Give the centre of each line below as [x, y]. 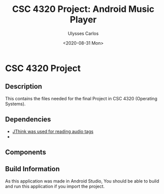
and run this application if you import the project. [55, 186]
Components [26, 152]
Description [24, 87]
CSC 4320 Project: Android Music [83, 9]
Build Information [32, 169]
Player [83, 20]
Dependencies [28, 119]
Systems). [15, 104]
